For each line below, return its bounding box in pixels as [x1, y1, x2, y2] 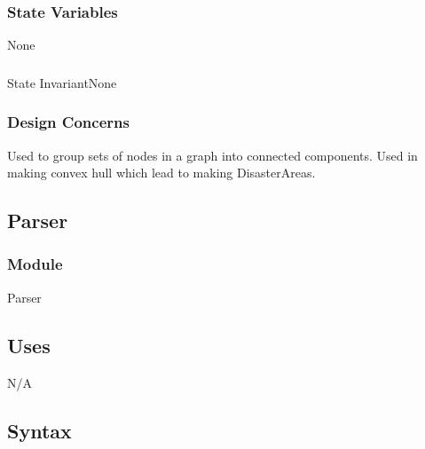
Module [7, 253, 63, 275]
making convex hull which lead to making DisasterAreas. [7, 163, 316, 182]
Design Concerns [7, 111, 130, 133]
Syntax [7, 416, 72, 444]
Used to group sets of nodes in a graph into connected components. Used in [7, 146, 418, 164]
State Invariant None [7, 73, 117, 91]
